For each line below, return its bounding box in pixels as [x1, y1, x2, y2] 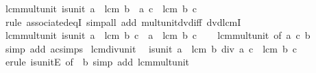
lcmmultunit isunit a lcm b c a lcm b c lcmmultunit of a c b [5, 28, 311, 42]
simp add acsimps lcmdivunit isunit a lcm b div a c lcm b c [5, 41, 297, 55]
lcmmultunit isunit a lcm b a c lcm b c [5, 1, 197, 15]
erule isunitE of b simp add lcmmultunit [5, 55, 190, 69]
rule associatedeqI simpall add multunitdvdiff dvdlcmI [5, 14, 241, 29]
